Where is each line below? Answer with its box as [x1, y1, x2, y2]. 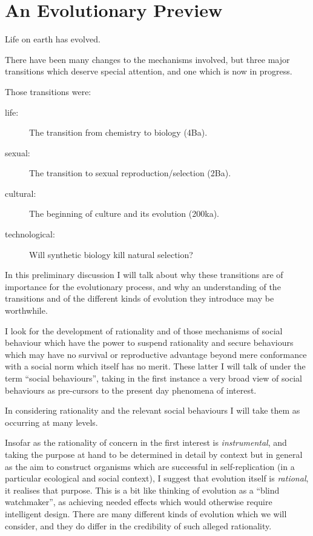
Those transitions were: [5, 85, 91, 98]
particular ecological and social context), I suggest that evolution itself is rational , [5, 472, 309, 485]
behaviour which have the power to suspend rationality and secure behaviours [5, 336, 294, 349]
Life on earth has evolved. [5, 33, 100, 45]
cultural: [5, 187, 36, 199]
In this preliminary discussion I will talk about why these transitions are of [5, 268, 283, 281]
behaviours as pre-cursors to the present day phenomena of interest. [5, 383, 257, 396]
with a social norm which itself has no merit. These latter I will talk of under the [5, 360, 306, 372]
